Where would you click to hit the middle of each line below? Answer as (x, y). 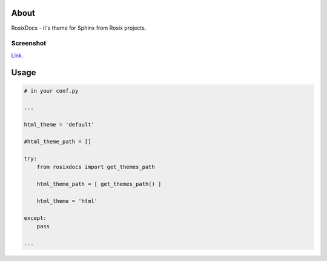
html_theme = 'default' (59, 125)
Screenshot (29, 44)
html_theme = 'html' (67, 201)
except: (35, 218)
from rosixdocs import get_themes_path (96, 167)
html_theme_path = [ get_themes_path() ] (99, 184)
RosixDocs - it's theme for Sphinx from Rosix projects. (79, 28)
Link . (17, 55)
